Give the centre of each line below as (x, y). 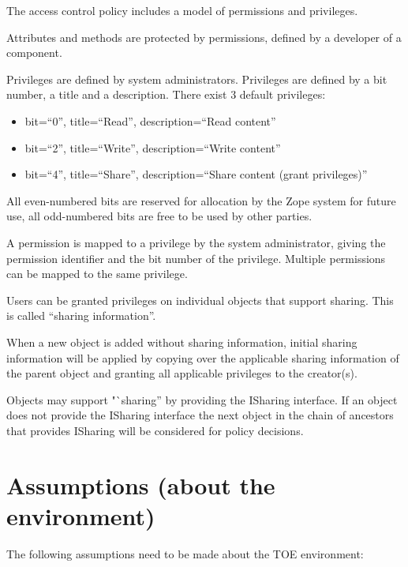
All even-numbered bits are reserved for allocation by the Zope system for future (201, 200)
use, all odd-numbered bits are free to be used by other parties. (159, 216)
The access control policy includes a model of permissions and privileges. (182, 10)
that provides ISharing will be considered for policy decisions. (155, 430)
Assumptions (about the (141, 484)
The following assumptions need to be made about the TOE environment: (185, 553)
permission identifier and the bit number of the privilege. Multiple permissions (196, 258)
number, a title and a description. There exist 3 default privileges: (166, 94)
